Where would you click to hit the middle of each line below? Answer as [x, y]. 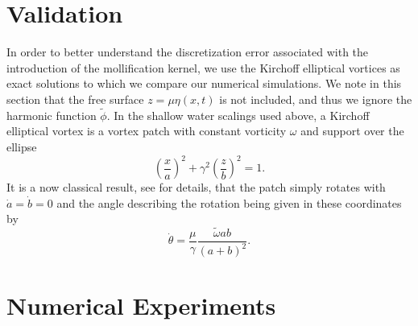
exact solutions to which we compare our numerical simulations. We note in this [204, 83]
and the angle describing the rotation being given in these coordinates [229, 202]
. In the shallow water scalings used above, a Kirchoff [238, 115]
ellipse [22, 146]
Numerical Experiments [141, 305]
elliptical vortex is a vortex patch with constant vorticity [147, 131]
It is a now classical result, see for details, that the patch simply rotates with [196, 187]
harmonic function [52, 115]
